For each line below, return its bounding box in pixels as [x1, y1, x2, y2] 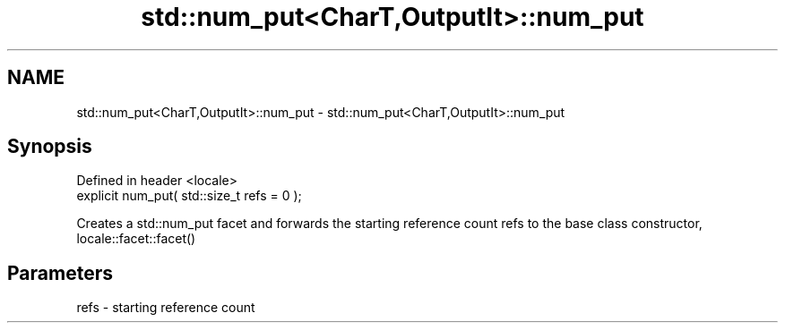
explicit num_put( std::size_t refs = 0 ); [76, 188, 302, 204]
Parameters [7, 261, 113, 284]
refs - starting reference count [76, 300, 255, 316]
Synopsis [7, 135, 92, 158]
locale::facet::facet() [76, 231, 196, 247]
